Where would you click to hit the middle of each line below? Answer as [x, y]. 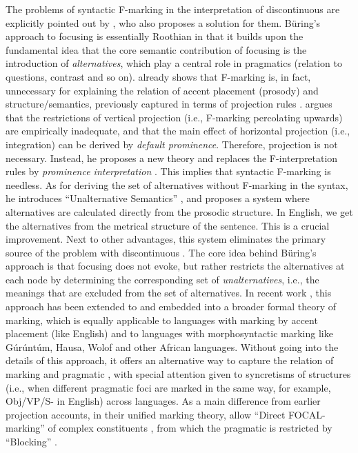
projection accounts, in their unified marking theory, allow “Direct [146, 414]
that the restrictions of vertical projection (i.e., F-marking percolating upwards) [174, 117]
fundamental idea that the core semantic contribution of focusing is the [156, 49]
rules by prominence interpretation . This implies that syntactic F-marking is [168, 171]
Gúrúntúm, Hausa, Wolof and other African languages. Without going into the [172, 346]
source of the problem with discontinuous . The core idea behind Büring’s [161, 252]
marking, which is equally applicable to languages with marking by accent [162, 320]
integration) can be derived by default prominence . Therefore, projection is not [172, 144]
